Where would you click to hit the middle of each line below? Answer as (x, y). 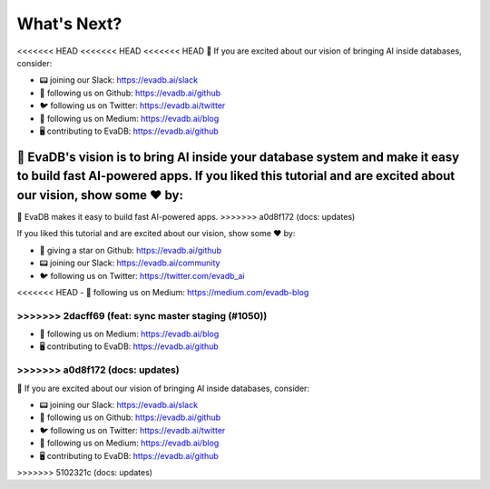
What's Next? (69, 24)
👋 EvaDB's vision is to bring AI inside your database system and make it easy (238, 157)
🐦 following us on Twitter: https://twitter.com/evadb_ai (142, 275)
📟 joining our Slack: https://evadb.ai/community (130, 263)
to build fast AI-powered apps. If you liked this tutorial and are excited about (236, 176)
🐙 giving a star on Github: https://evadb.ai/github (131, 250)
